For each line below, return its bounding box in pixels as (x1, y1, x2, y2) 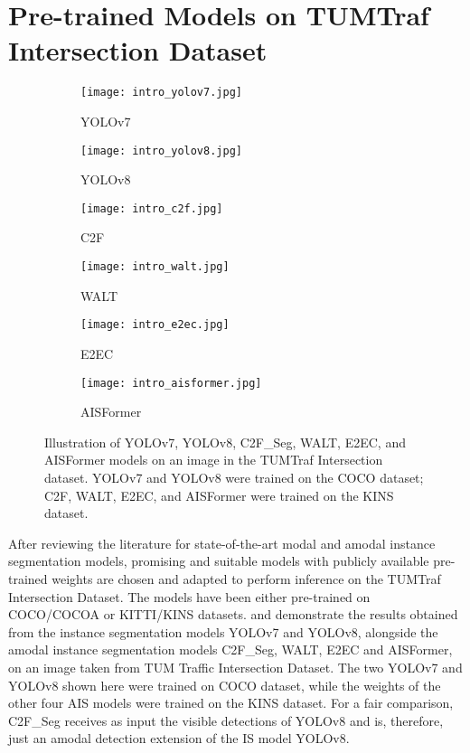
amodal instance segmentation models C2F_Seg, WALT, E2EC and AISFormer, (8, 640, 453, 659)
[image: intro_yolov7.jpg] (80, 86, 242, 99)
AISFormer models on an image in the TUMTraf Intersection (44, 450, 383, 469)
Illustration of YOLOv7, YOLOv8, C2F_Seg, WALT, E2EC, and (44, 432, 406, 451)
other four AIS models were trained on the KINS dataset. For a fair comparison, (8, 693, 454, 712)
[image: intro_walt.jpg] (80, 260, 230, 274)
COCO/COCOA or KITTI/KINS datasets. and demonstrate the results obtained (8, 605, 458, 624)
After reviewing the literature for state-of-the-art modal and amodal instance (8, 533, 436, 552)
